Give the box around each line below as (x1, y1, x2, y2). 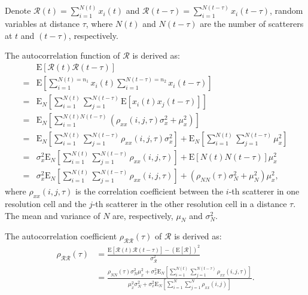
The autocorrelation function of (5, 49, 120, 62)
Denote (5, 4, 31, 17)
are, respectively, (112, 209, 173, 221)
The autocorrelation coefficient (5, 230, 117, 242)
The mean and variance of (5, 209, 100, 221)
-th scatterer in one (228, 185, 300, 197)
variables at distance (5, 17, 80, 30)
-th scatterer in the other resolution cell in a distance (92, 197, 287, 210)
